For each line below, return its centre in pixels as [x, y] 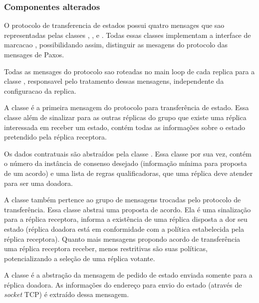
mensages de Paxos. [34, 54]
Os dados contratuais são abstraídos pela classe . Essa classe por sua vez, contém [128, 153]
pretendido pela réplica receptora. [55, 137]
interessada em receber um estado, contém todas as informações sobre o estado [125, 127]
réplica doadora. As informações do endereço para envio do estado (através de [123, 284]
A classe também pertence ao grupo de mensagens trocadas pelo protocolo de [123, 200]
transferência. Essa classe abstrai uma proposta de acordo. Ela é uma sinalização [128, 209]
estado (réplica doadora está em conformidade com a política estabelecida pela [124, 228]
